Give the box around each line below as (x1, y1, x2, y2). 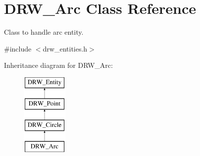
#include (4, 43, 32, 53)
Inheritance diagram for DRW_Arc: (4, 60, 113, 70)
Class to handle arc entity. (4, 27, 84, 37)
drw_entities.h (43, 43, 88, 53)
